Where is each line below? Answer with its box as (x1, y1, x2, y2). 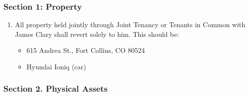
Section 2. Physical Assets (3, 82, 108, 94)
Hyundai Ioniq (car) (26, 62, 86, 71)
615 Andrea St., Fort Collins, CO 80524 (26, 45, 145, 55)
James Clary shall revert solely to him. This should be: (15, 29, 179, 39)
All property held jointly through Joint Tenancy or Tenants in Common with (15, 19, 246, 30)
